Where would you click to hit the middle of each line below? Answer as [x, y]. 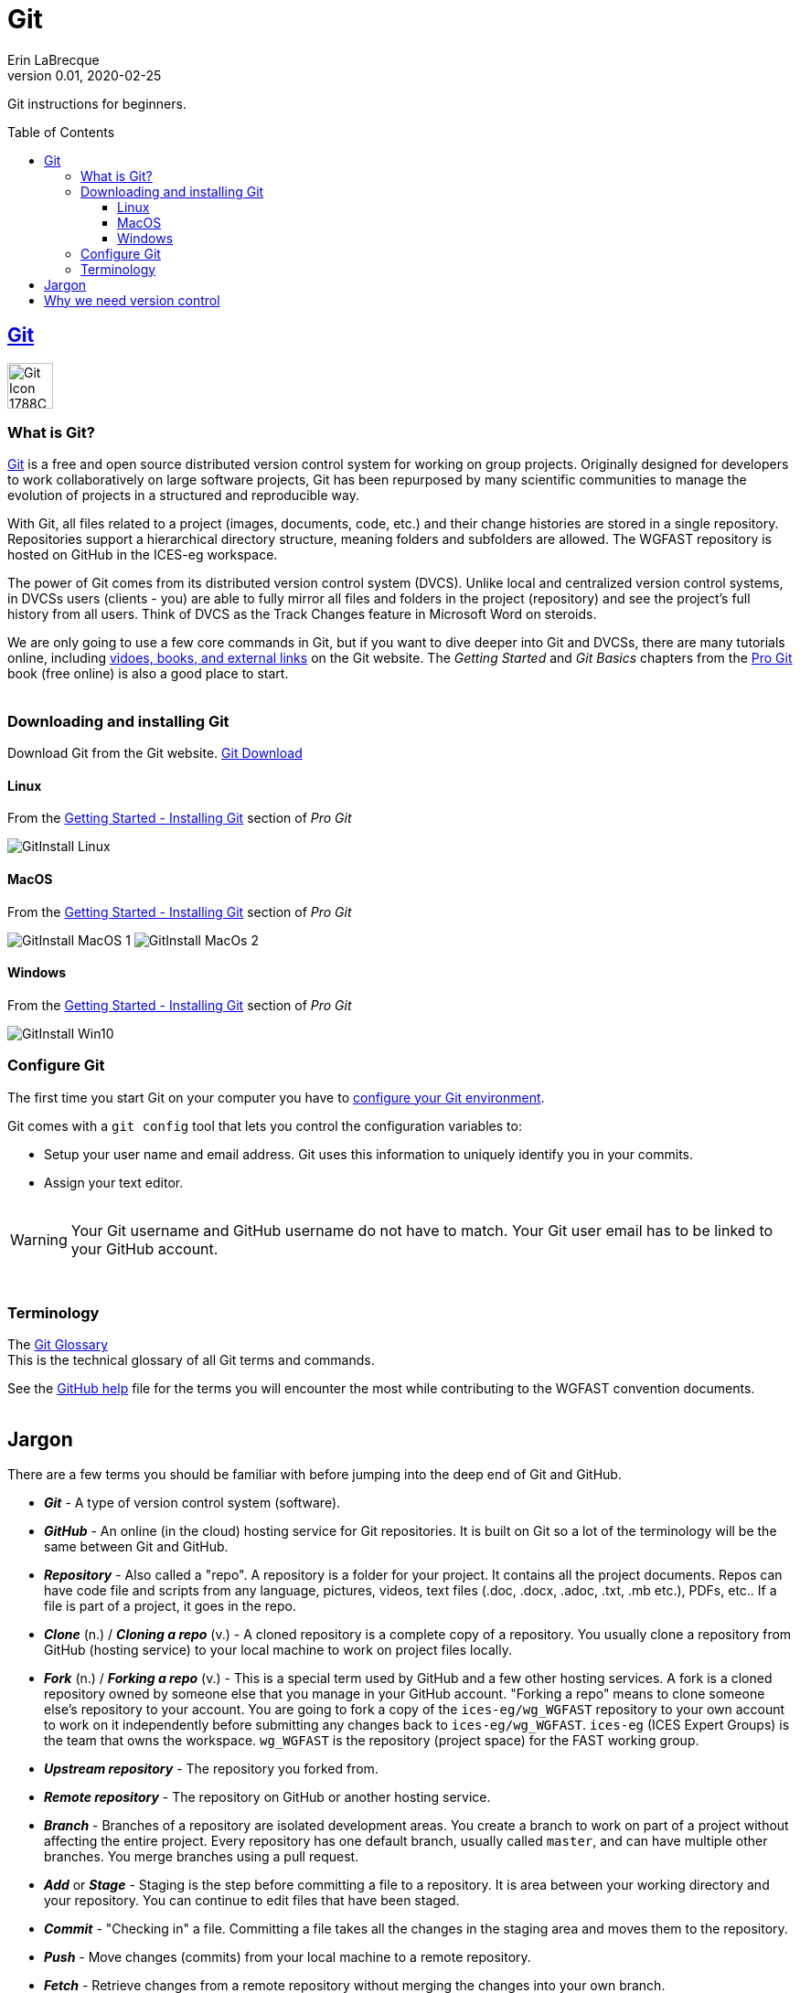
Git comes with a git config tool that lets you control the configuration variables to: [265, 1125]
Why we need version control [132, 300]
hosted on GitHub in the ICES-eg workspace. [143, 555]
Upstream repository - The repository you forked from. [211, 1769]
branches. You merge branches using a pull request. [202, 1857]
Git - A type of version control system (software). [192, 1503]
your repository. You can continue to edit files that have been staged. [252, 1901]
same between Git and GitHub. [136, 1547]
